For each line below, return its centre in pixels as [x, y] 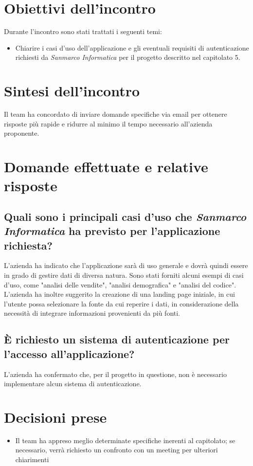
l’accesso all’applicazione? [69, 353]
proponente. [22, 133]
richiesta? [28, 245]
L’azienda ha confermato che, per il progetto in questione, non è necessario [115, 374]
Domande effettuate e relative [106, 166]
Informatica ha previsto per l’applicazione [112, 231]
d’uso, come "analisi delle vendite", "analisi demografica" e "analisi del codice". [120, 284]
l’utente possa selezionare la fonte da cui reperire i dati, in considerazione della [121, 303]
